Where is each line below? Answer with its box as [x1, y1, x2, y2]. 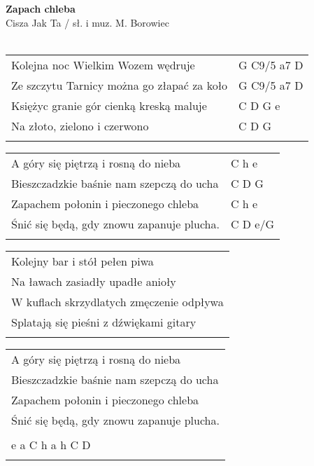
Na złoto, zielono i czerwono [11, 117, 149, 134]
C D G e [238, 97, 280, 114]
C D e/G [230, 215, 274, 232]
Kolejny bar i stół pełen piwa [11, 252, 154, 269]
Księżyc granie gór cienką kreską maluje [11, 97, 207, 114]
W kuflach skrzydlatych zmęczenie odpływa [11, 293, 224, 310]
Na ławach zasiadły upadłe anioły [11, 273, 176, 289]
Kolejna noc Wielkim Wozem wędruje [11, 56, 195, 73]
